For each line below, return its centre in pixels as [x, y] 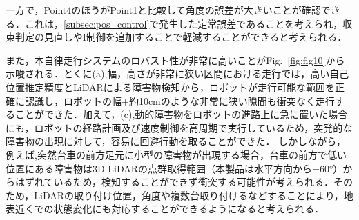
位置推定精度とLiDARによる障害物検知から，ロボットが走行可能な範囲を [170, 87]
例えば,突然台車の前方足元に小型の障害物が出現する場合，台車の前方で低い [176, 154]
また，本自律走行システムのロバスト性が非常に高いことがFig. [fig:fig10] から [175, 60]
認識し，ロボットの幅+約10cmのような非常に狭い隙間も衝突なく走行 [179, 100]
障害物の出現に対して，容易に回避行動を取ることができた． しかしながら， [176, 141]
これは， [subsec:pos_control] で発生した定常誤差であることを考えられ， [184, 23]
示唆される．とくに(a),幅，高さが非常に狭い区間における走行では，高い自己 [177, 73]
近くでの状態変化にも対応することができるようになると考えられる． [169, 209]
